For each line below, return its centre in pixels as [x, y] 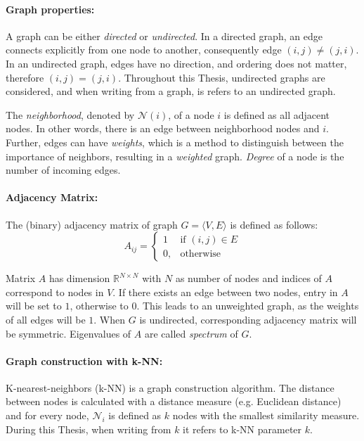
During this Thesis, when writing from [89, 429]
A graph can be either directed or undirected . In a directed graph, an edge [164, 36]
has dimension [79, 278]
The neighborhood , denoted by [70, 114]
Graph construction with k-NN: [84, 360]
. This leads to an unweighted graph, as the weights [248, 306]
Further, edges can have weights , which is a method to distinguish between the [175, 142]
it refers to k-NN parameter [242, 429]
